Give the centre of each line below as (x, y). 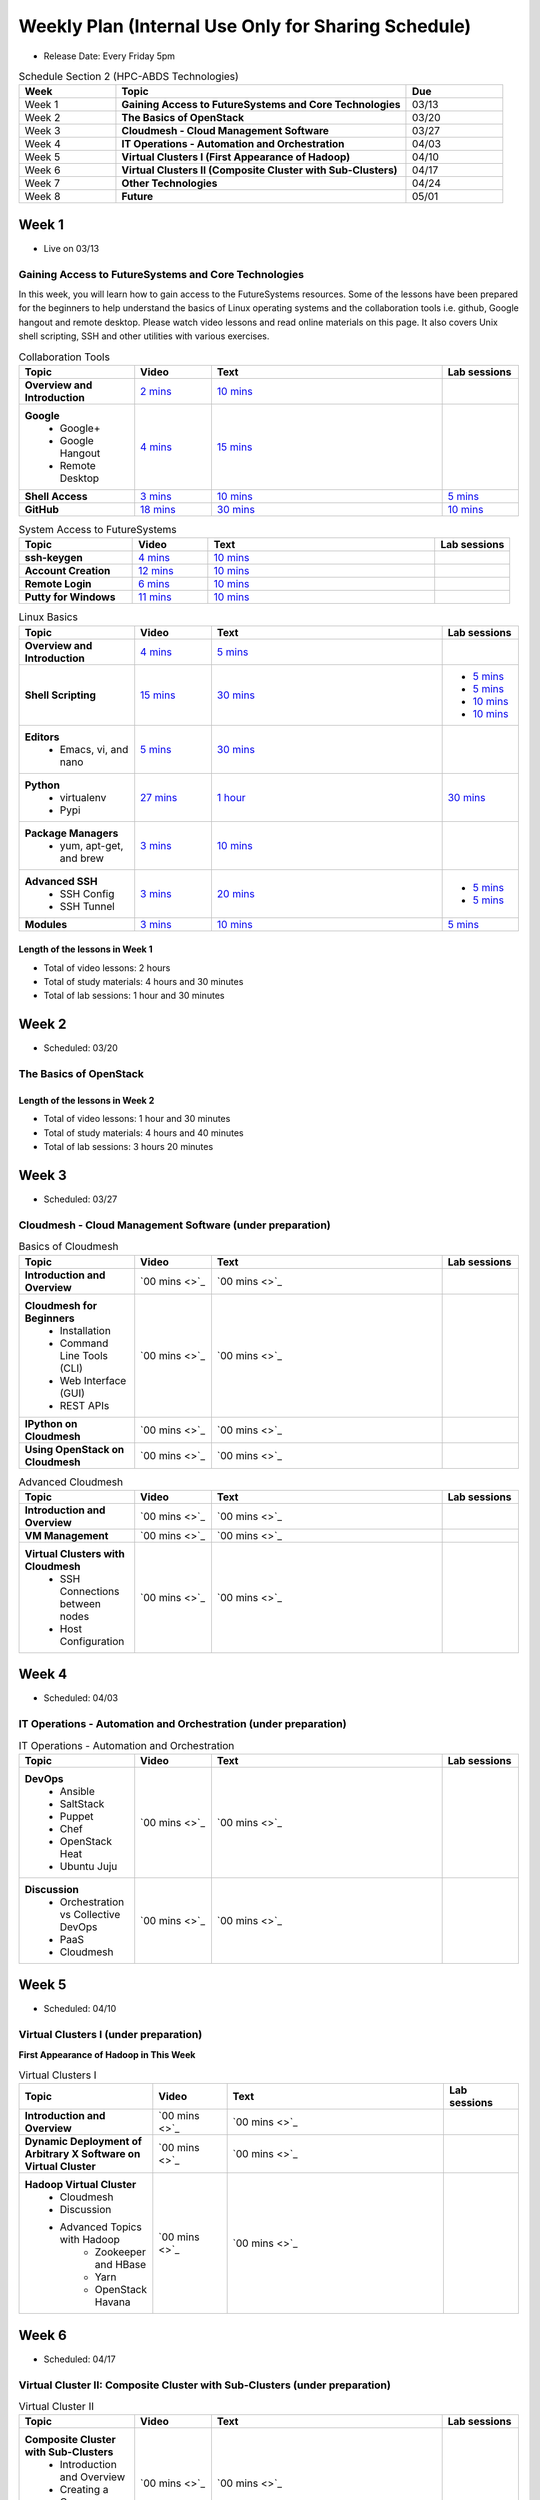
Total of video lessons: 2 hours (107, 967)
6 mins (154, 584)
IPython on (51, 1423)
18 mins (158, 509)
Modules (46, 924)
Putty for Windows (70, 597)
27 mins (159, 797)
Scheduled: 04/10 (80, 2009)
